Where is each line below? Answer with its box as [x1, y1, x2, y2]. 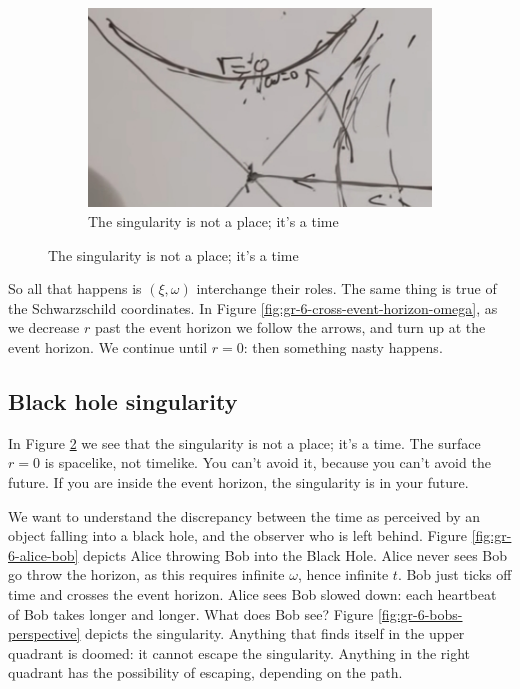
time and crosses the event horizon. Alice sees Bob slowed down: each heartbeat [8, 583, 497, 604]
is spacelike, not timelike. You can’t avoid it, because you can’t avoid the [44, 452, 491, 473]
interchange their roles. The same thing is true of [196, 278, 497, 299]
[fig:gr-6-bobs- [377, 603, 463, 624]
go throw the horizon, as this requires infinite [8, 564, 285, 585]
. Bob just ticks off [397, 564, 512, 585]
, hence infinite [297, 564, 389, 585]
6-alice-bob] [8, 544, 79, 565]
